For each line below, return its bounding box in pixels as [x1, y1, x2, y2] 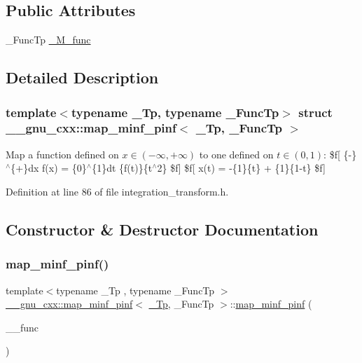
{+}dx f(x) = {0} [11, 160, 87, 175]
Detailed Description [6, 67, 159, 88]
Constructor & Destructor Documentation [6, 218, 319, 240]
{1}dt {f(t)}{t [92, 160, 153, 175]
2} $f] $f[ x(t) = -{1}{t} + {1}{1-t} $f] [157, 160, 326, 175]
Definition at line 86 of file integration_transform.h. [6, 184, 229, 198]
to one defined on [199, 146, 274, 161]
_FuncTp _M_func [6, 32, 91, 47]
